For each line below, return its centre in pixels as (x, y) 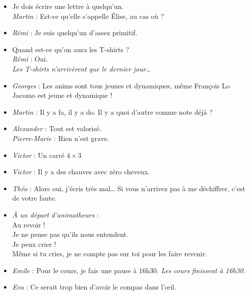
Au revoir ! (29, 224)
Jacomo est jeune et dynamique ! (62, 95)
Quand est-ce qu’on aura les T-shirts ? (71, 49)
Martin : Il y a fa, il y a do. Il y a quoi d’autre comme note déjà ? (112, 111)
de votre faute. (34, 198)
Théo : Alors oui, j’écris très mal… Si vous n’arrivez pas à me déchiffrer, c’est (129, 188)
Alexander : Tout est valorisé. (57, 128)
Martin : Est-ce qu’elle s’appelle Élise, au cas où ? (88, 16)
